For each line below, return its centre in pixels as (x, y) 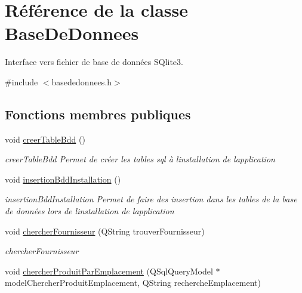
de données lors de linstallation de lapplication (90, 211)
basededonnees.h (82, 81)
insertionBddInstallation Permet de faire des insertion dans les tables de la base (151, 199)
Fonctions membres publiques (98, 114)
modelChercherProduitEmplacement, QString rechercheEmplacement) (133, 283)
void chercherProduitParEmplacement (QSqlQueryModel (109, 271)
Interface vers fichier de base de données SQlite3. (94, 62)
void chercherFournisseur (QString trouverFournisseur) (105, 231)
